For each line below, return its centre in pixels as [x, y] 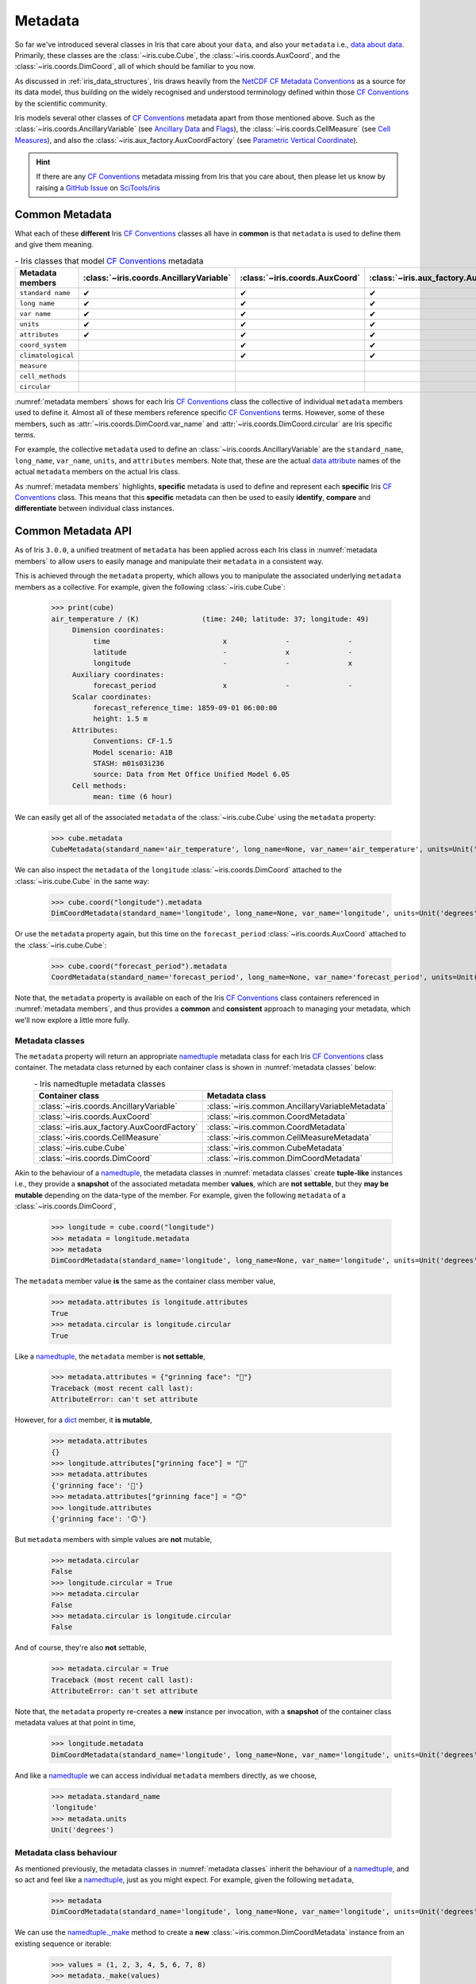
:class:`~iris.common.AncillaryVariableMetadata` [297, 1106]
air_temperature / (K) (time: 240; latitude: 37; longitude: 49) [210, 619]
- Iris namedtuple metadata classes [100, 1083]
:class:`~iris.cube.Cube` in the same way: [82, 881]
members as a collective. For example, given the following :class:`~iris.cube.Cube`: [150, 586]
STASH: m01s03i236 [129, 763]
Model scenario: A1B [133, 752]
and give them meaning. [54, 244]
